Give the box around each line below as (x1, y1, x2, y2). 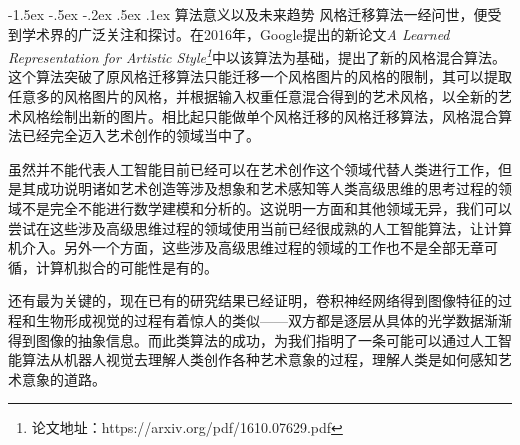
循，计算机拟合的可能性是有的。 (8, 256, 218, 277)
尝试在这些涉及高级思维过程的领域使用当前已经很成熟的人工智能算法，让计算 (8, 217, 512, 238)
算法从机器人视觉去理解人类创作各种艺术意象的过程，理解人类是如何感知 (21, 349, 498, 370)
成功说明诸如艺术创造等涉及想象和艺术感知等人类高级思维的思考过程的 (35, 178, 498, 199)
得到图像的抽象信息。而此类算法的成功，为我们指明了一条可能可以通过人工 (8, 329, 498, 350)
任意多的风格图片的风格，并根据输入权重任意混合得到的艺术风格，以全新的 (8, 86, 498, 107)
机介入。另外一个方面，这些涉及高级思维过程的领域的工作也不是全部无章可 (8, 237, 498, 258)
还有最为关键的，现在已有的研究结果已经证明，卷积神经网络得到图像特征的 (8, 290, 498, 311)
